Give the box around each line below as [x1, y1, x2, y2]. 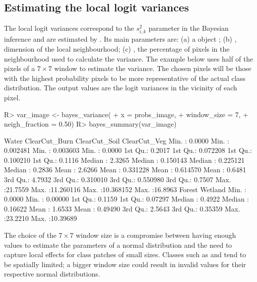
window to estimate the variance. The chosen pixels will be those [54, 63, 252, 73]
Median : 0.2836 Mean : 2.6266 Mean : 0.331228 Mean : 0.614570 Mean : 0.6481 [4, 164, 247, 175]
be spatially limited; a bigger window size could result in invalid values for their [4, 259, 246, 269]
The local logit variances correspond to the [4, 23, 134, 33]
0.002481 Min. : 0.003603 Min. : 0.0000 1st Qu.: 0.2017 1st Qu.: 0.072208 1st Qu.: [4, 145, 252, 155]
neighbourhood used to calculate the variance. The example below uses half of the [4, 53, 253, 64]
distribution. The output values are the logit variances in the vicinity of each [4, 82, 237, 93]
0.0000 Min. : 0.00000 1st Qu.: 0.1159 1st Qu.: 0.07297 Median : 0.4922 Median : [4, 194, 249, 204]
